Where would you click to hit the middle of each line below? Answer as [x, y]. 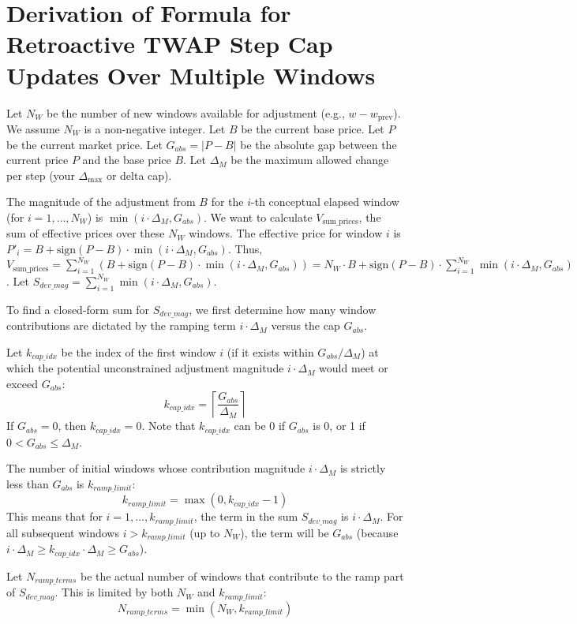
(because [377, 532]
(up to [205, 532]
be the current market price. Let [84, 144]
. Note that [169, 426]
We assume [33, 128]
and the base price [127, 160]
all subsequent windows [63, 532]
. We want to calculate [258, 217]
